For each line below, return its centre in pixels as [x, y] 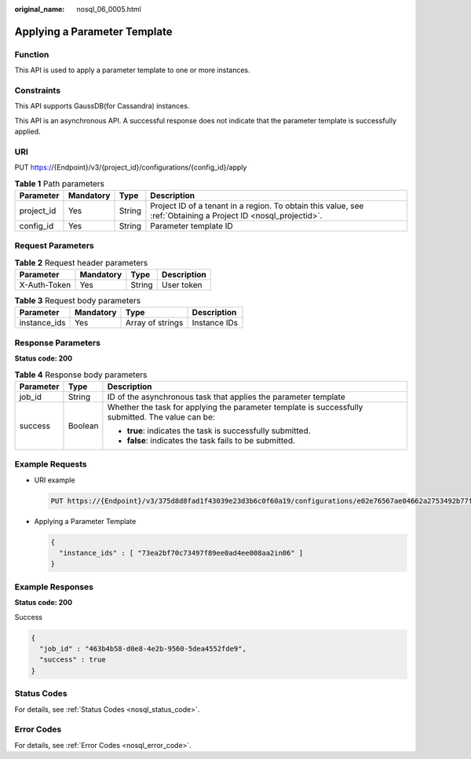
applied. [27, 132]
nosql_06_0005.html [109, 9]
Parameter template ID [192, 225]
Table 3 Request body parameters [78, 301]
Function [32, 54]
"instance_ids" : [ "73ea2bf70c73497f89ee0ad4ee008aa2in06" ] [181, 553]
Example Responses [54, 587]
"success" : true [73, 660]
